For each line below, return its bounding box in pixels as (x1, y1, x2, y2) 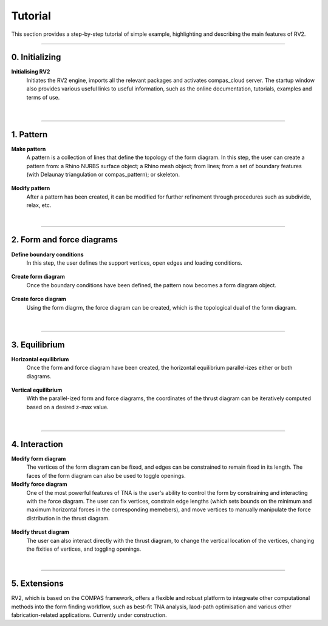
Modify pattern (11, 185, 50, 192)
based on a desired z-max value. (26, 403, 109, 410)
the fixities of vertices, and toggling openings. (26, 545, 142, 553)
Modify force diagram (11, 480, 67, 488)
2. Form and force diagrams (11, 234, 118, 245)
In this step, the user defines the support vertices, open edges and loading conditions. (26, 259, 243, 267)
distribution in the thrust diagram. (26, 514, 110, 522)
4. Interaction (11, 439, 63, 449)
